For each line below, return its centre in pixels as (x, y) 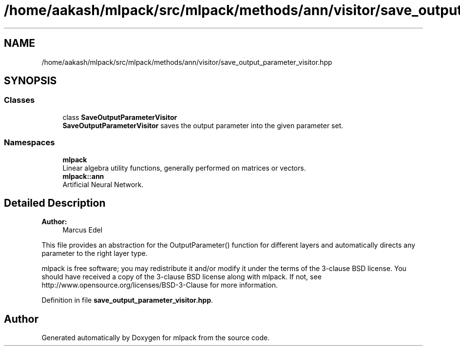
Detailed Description (55, 203)
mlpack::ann (83, 176)
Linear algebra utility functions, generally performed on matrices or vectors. (184, 168)
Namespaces (29, 143)
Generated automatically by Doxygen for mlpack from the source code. (156, 338)
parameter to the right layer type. (95, 253)
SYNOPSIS (30, 81)
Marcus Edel (83, 230)
